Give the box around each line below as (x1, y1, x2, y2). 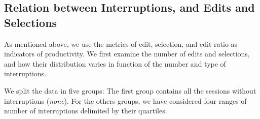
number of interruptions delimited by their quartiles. (4, 105, 167, 116)
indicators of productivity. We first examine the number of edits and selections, (4, 48, 250, 59)
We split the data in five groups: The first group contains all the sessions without (4, 85, 256, 96)
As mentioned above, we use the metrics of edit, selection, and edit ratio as (4, 38, 238, 49)
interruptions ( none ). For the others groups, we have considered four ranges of (4, 95, 247, 106)
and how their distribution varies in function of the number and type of (4, 58, 226, 69)
